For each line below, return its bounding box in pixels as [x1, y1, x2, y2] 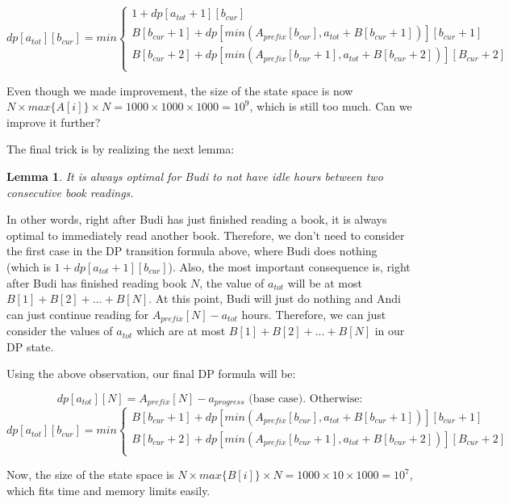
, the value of [199, 274, 265, 291]
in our [374, 322, 405, 339]
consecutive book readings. [6, 183, 134, 200]
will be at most [287, 274, 362, 291]
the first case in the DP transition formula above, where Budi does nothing [6, 242, 378, 259]
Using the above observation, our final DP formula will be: [6, 365, 296, 382]
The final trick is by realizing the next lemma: [6, 141, 235, 157]
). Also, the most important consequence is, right [168, 258, 411, 275]
